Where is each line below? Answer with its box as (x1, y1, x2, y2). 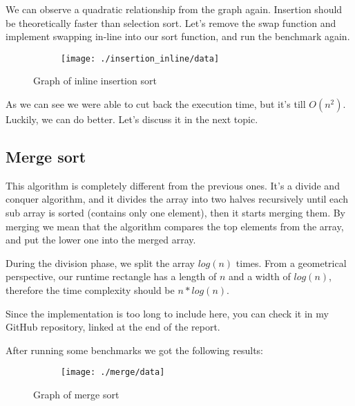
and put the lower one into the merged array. (6, 232, 196, 247)
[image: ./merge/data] (61, 367, 165, 378)
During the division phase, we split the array (6, 255, 195, 270)
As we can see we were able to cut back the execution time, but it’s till (6, 97, 306, 111)
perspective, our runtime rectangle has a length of (6, 269, 217, 284)
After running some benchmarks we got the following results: (6, 342, 264, 357)
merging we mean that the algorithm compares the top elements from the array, (6, 219, 344, 233)
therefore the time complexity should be (6, 282, 175, 297)
